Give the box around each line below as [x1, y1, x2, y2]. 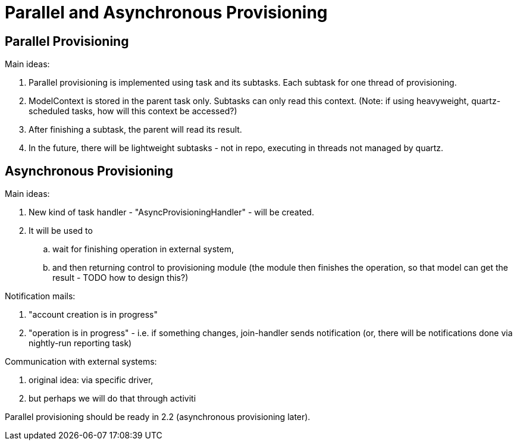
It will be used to [29, 225, 93, 236]
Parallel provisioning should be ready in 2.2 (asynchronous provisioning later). [5, 412, 311, 422]
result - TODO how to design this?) [52, 272, 189, 283]
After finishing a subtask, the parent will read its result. [29, 124, 242, 135]
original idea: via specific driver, [29, 375, 153, 386]
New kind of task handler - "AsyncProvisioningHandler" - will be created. [29, 207, 314, 218]
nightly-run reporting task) [29, 338, 132, 349]
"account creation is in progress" [29, 309, 158, 320]
